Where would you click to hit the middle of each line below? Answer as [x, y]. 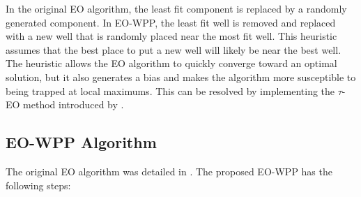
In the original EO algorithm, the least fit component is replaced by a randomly [176, 8]
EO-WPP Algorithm [81, 142]
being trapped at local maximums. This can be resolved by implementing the [170, 90]
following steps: [38, 185]
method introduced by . [74, 104]
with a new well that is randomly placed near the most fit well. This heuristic [171, 36]
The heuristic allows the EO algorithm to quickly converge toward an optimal [171, 63]
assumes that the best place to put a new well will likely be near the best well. [174, 49]
